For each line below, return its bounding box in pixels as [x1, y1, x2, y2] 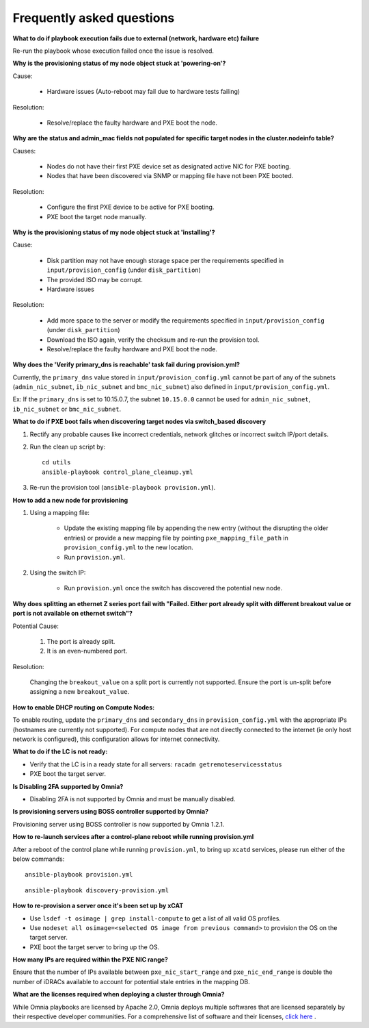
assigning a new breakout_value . [29, 688, 130, 696]
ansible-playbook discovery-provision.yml [25, 886, 169, 894]
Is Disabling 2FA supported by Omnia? [12, 782, 124, 790]
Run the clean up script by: [29, 442, 106, 451]
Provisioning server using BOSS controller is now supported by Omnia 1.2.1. [12, 820, 225, 828]
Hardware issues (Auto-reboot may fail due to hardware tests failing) [46, 88, 241, 96]
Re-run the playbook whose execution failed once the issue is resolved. [12, 47, 215, 55]
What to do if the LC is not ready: [12, 747, 108, 756]
